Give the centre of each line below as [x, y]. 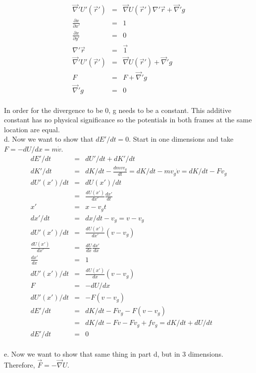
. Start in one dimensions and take [181, 139]
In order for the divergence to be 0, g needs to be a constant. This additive [118, 110]
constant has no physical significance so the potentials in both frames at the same [128, 120]
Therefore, [20, 365]
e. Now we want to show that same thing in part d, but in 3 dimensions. [114, 354]
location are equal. [32, 129]
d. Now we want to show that [49, 139]
